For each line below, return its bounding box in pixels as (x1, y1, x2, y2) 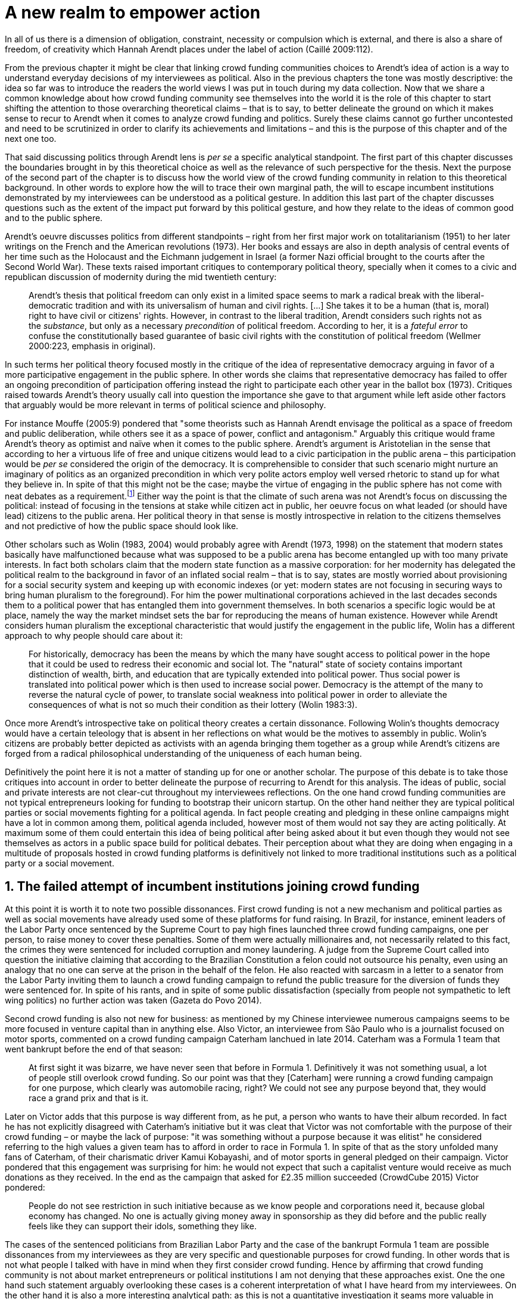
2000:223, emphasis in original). (29, 340, 156, 351)
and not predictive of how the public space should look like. (5, 521, 239, 532)
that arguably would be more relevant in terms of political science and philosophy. (5, 399, 326, 410)
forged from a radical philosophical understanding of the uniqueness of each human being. (5, 748, 362, 759)
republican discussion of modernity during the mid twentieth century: (5, 271, 277, 282)
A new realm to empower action (5, 2, 261, 23)
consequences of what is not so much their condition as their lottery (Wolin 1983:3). (29, 700, 357, 710)
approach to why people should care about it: (5, 630, 183, 641)
